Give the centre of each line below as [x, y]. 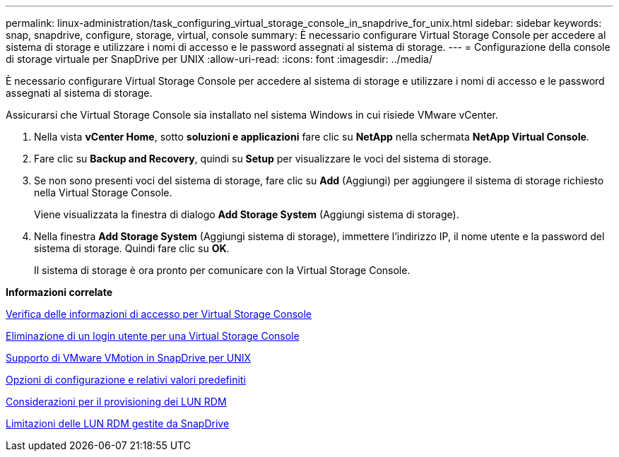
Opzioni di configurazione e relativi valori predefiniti [126, 380]
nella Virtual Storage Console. [103, 192]
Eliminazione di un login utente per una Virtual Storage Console [153, 336]
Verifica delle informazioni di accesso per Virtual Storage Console [159, 314]
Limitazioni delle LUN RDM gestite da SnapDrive [118, 423]
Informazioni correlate [59, 292]
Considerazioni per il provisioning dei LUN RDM [116, 402]
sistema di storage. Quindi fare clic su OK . [132, 248]
